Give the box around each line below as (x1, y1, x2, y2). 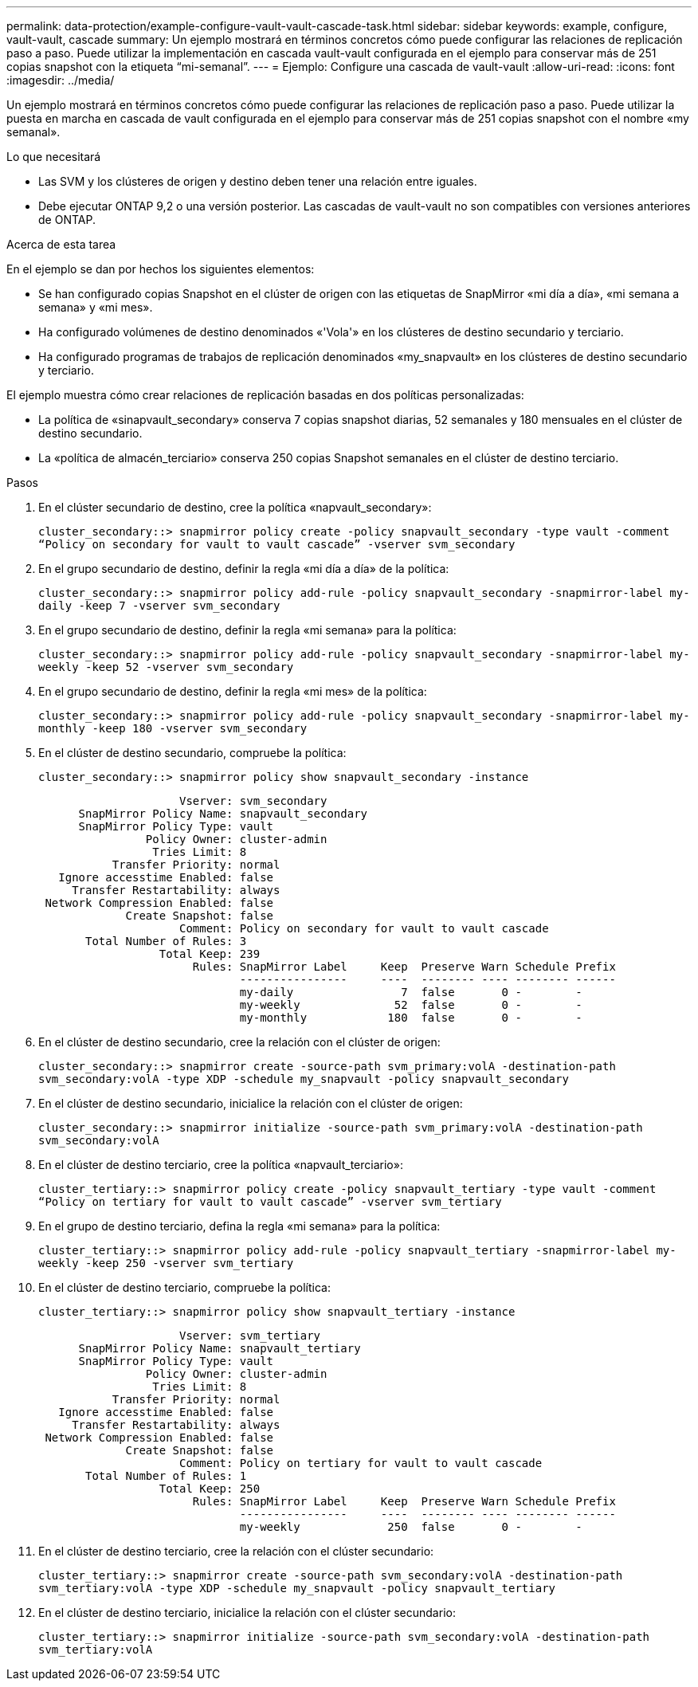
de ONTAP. (38, 213, 96, 226)
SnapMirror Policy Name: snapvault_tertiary (78, 1342, 361, 1355)
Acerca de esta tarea (6, 237, 116, 251)
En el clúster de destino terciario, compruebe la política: (38, 1281, 331, 1294)
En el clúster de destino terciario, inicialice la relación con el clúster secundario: (38, 1606, 456, 1619)
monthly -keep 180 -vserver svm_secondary (38, 722, 308, 735)
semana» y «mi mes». (38, 300, 153, 314)
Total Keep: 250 (159, 1482, 261, 1495)
